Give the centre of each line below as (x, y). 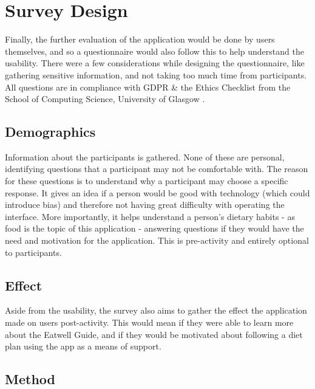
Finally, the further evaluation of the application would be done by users (140, 39)
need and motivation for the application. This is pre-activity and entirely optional (157, 240)
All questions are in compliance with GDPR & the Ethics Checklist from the (148, 87)
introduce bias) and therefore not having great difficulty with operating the (145, 205)
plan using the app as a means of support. (83, 346)
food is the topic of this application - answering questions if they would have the (154, 228)
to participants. (33, 252)
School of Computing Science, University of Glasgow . (105, 99)
